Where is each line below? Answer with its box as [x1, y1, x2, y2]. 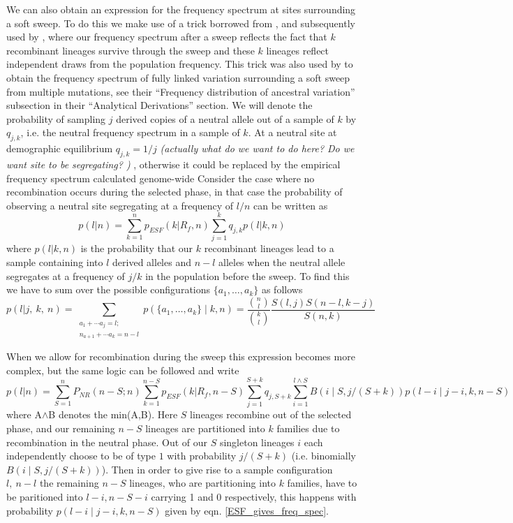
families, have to [287, 476, 357, 490]
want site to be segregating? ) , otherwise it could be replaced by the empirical [6, 156, 341, 171]
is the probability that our [80, 241, 193, 256]
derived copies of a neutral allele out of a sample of [116, 111, 334, 126]
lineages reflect [266, 43, 329, 57]
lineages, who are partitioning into [129, 476, 276, 490]
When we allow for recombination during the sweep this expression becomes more [6, 349, 355, 364]
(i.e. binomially [291, 448, 356, 463]
